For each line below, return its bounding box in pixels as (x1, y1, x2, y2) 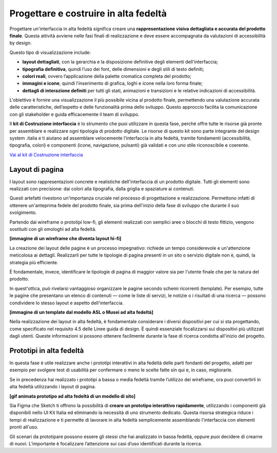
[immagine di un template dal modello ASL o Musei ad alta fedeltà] (9, 309, 154, 315)
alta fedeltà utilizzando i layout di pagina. (9, 384, 96, 390)
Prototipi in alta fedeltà (9, 346, 84, 355)
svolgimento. (9, 209, 37, 215)
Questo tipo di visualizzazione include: (9, 49, 91, 55)
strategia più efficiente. (9, 259, 58, 265)
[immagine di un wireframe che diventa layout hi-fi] (9, 235, 122, 242)
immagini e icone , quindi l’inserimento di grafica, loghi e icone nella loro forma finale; (22, 80, 203, 87)
